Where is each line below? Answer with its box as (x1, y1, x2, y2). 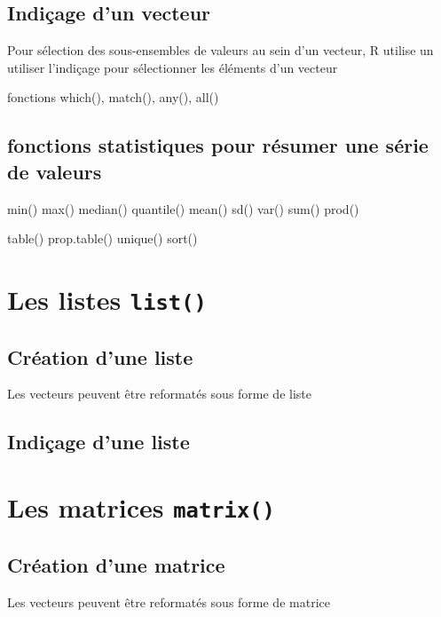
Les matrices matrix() (7, 489, 275, 526)
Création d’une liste (7, 343, 193, 370)
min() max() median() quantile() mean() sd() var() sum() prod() (7, 199, 359, 218)
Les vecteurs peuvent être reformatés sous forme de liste (7, 384, 311, 403)
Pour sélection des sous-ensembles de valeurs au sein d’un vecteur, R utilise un (7, 41, 434, 59)
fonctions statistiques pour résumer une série (7, 131, 429, 159)
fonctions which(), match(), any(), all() (7, 88, 219, 107)
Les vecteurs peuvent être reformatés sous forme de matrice (7, 592, 330, 611)
